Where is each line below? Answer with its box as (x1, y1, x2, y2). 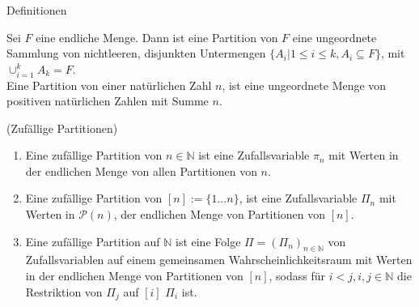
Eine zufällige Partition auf (25, 232, 160, 249)
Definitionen (6, 2, 67, 18)
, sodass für (269, 267, 326, 284)
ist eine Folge (175, 232, 241, 249)
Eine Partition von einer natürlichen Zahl (6, 76, 212, 93)
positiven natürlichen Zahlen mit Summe (6, 92, 209, 109)
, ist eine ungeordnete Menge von (222, 76, 387, 93)
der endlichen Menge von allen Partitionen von (25, 162, 257, 179)
